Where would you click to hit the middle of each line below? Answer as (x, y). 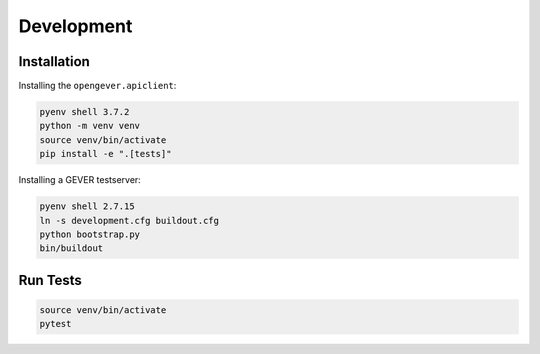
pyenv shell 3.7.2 (84, 112)
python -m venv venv (89, 126)
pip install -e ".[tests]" (105, 154)
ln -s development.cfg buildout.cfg (129, 220)
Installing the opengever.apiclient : (97, 86)
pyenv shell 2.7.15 (87, 206)
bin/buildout (71, 248)
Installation (54, 61)
